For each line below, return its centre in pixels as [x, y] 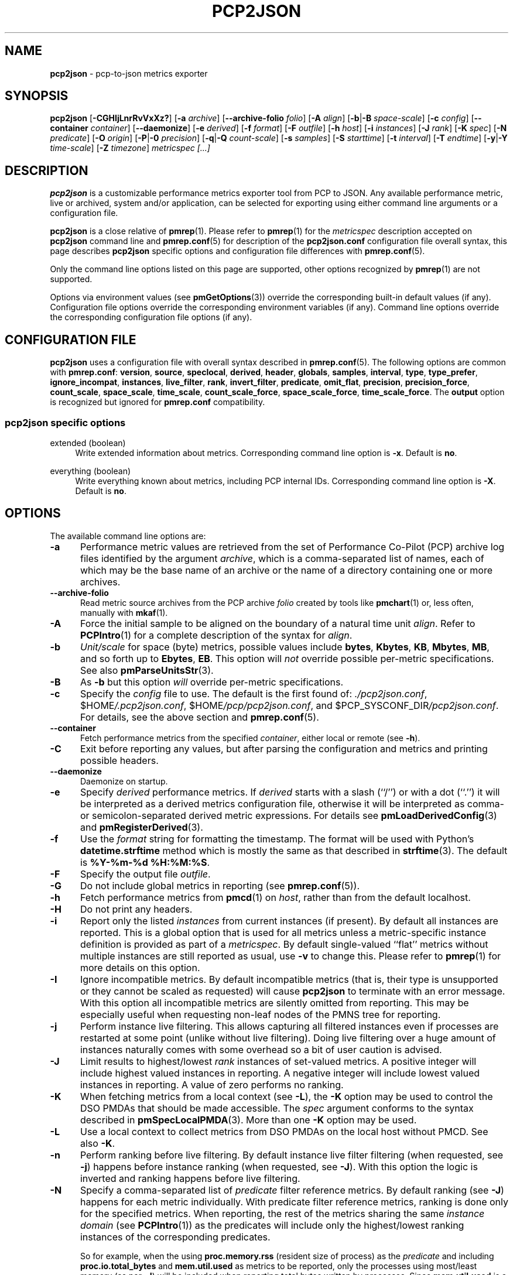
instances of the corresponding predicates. [175, 1237]
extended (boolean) [88, 443]
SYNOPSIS [37, 96]
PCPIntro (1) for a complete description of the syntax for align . [216, 635]
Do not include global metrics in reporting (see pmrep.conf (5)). [220, 885]
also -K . [97, 1143]
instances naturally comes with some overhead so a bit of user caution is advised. [261, 1049]
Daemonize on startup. [124, 781]
